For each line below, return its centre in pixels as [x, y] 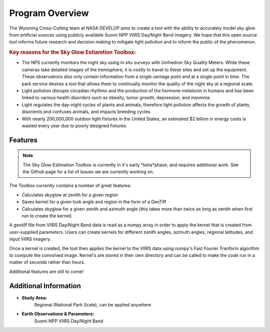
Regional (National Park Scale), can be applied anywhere [93, 305]
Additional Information [45, 286]
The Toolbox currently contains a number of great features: [70, 186]
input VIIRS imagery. [30, 239]
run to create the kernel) [47, 216]
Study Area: [34, 297]
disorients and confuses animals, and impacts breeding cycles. [87, 112]
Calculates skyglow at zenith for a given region [70, 195]
